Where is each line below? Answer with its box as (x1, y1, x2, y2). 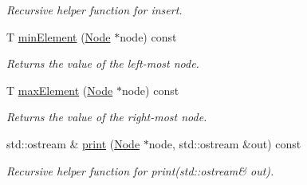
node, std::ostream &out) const (148, 135, 301, 152)
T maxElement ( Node (6, 81, 113, 98)
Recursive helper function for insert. (6, 2, 183, 18)
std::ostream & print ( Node (6, 135, 140, 152)
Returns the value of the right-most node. (6, 108, 207, 125)
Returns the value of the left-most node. (6, 55, 199, 72)
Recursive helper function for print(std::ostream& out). (6, 162, 274, 179)
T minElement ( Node (6, 28, 111, 45)
